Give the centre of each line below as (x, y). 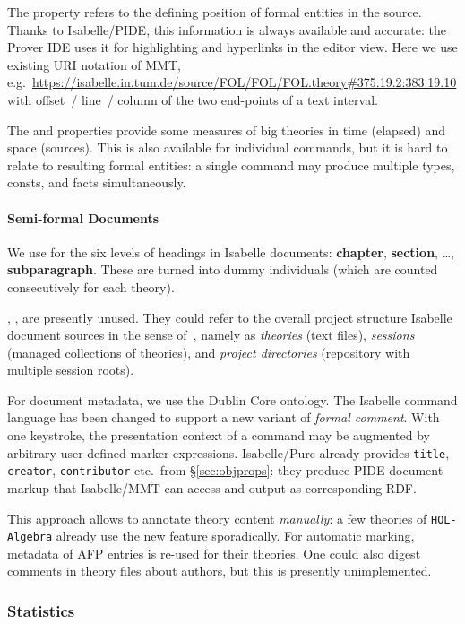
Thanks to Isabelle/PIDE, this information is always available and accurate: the (227, 29)
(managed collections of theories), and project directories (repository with (209, 352)
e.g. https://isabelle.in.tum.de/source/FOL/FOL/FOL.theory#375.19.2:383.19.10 (232, 82)
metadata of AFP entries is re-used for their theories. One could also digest (214, 553)
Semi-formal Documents (83, 217)
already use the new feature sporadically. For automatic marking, (235, 536)
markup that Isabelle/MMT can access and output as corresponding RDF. (212, 487)
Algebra (30, 537)
